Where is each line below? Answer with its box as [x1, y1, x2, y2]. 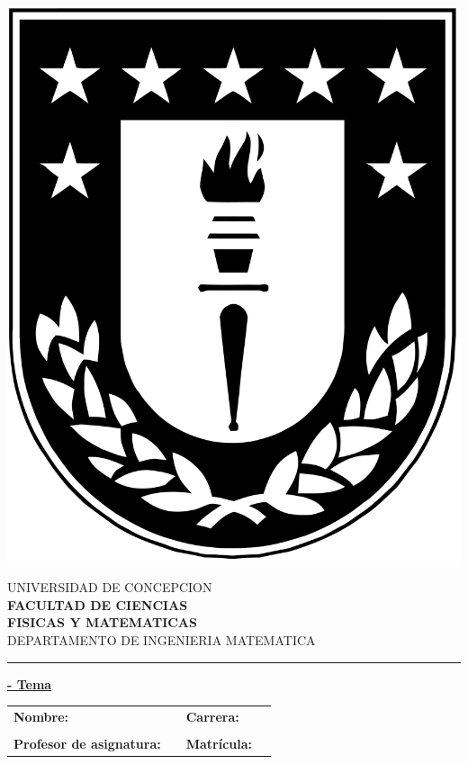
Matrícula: [185, 734, 253, 752]
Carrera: [185, 706, 239, 725]
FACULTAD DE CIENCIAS [7, 595, 188, 614]
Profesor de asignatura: [13, 734, 161, 752]
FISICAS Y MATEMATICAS [7, 613, 197, 632]
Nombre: [13, 706, 69, 725]
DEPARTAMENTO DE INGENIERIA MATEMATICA [7, 630, 316, 649]
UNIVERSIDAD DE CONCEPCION [7, 578, 212, 597]
